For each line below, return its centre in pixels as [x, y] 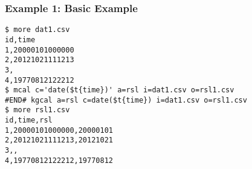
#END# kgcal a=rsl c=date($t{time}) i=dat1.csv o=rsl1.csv [126, 100]
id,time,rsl [29, 120]
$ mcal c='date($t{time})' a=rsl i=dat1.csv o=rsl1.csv [120, 90]
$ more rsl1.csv [37, 110]
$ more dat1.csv [37, 30]
